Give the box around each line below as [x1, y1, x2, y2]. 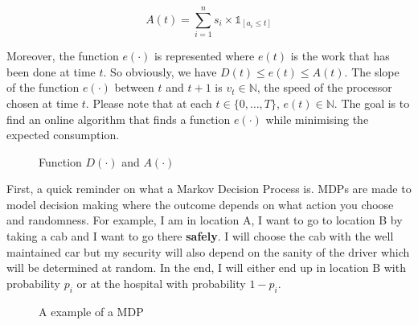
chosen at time [6, 94, 79, 111]
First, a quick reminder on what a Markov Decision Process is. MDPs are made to [6, 180, 412, 197]
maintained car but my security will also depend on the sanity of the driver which [6, 243, 410, 260]
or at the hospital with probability [76, 274, 246, 291]
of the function [6, 79, 80, 96]
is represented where [154, 47, 255, 64]
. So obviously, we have [103, 63, 217, 80]
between [114, 79, 154, 96]
